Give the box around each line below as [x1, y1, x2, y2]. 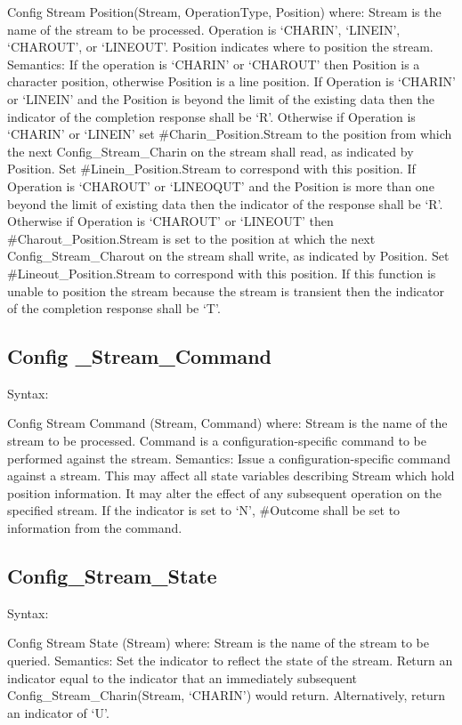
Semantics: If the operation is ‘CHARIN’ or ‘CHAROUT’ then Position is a [7, 54, 420, 73]
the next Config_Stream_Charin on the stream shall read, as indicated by [7, 141, 414, 160]
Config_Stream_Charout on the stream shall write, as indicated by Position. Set [7, 246, 450, 265]
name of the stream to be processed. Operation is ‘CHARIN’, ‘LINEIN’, [7, 20, 401, 38]
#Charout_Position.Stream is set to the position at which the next [7, 229, 376, 247]
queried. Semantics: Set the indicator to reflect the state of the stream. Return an [7, 651, 453, 670]
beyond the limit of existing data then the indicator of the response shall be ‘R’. [7, 194, 443, 213]
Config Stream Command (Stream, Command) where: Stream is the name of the [7, 414, 448, 432]
